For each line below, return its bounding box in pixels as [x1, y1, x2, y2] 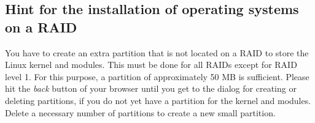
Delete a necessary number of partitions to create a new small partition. [5, 106, 276, 119]
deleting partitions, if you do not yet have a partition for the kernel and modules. [5, 94, 311, 106]
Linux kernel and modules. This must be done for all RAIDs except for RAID [5, 58, 297, 71]
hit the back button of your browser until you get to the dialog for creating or [5, 82, 297, 95]
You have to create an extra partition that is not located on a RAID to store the [5, 46, 309, 59]
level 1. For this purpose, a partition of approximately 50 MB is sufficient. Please [5, 70, 309, 83]
